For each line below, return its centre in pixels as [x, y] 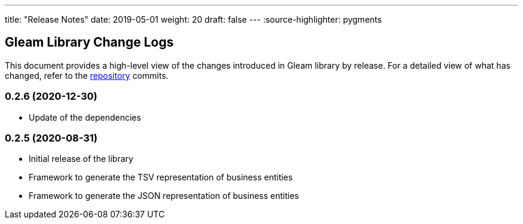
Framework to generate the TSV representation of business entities [161, 177]
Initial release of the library [81, 159]
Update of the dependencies [85, 117]
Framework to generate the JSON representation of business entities [164, 196]
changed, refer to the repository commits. [87, 75]
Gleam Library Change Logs [89, 42]
